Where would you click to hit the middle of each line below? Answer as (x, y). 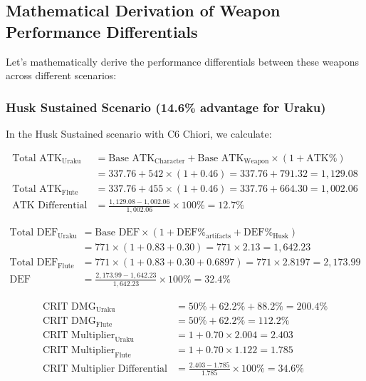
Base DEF (117, 233)
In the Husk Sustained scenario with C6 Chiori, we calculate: (139, 133)
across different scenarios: (61, 75)
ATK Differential (50, 206)
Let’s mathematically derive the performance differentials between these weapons (183, 61)
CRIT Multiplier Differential (105, 369)
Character (170, 162)
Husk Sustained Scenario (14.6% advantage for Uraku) (166, 107)
